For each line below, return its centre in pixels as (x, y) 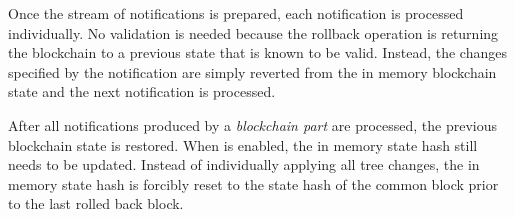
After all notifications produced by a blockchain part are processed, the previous (252, 124)
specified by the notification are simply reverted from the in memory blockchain (252, 71)
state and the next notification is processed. (142, 91)
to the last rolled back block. (96, 203)
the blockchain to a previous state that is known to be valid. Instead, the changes (257, 52)
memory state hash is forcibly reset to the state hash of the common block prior (253, 183)
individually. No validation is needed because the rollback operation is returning (253, 32)
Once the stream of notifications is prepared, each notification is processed (236, 13)
